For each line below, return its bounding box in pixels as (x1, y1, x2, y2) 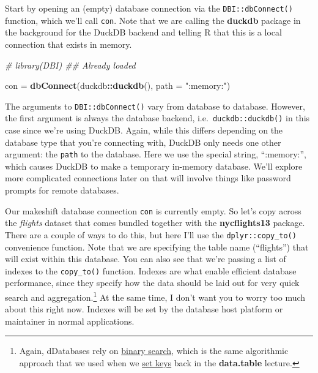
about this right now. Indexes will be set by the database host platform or (5, 303, 283, 315)
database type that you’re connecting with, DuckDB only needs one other (5, 135, 281, 148)
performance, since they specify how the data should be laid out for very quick (5, 276, 300, 289)
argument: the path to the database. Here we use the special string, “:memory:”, (5, 148, 306, 160)
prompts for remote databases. (5, 184, 119, 197)
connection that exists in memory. (5, 37, 132, 50)
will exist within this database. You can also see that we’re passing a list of (5, 252, 286, 265)
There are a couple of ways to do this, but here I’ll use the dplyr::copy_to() (5, 228, 297, 241)
